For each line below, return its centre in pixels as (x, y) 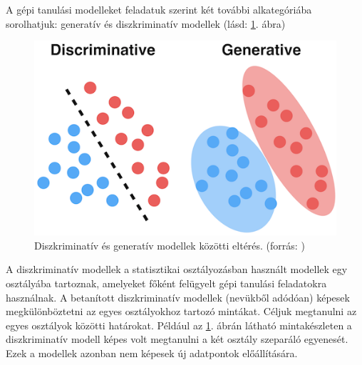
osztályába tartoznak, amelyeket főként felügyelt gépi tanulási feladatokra (166, 283)
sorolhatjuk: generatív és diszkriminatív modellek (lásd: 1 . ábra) (146, 23)
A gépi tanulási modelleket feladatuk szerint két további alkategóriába (159, 9)
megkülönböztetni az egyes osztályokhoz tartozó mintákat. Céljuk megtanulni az (181, 311)
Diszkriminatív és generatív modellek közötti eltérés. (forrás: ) (170, 245)
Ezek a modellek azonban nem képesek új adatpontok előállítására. (152, 353)
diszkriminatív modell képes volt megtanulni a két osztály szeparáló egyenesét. (177, 339)
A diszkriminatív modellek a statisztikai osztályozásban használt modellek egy (177, 269)
